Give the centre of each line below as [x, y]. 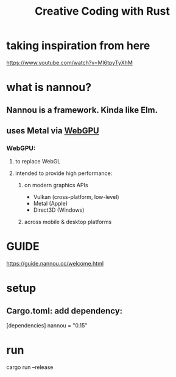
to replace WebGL [38, 162]
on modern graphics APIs [56, 185]
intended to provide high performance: [64, 173]
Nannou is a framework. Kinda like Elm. [82, 110]
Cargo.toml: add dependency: [65, 311]
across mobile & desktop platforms [68, 222]
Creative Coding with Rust [102, 11]
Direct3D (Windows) [59, 210]
